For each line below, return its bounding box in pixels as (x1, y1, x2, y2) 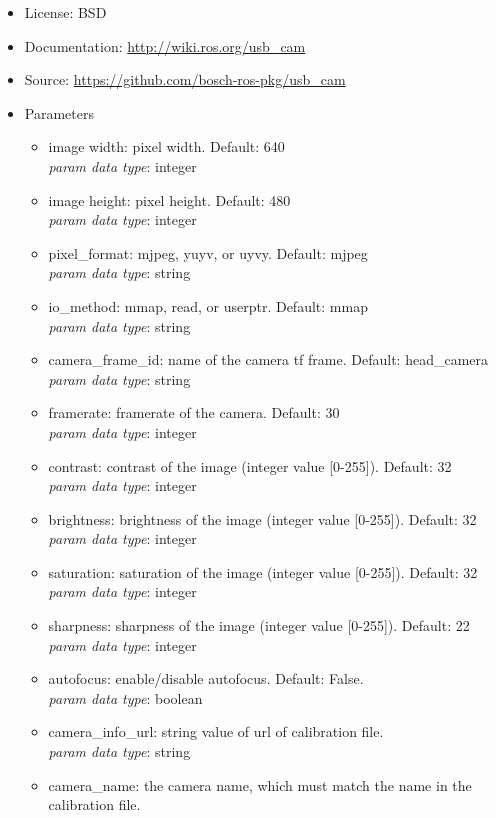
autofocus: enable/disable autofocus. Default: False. (48, 668, 364, 689)
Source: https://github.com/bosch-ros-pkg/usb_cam (24, 69, 346, 90)
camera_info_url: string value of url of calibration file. (48, 721, 384, 742)
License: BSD (24, 2, 107, 22)
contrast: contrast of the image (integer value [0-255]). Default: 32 (48, 455, 452, 476)
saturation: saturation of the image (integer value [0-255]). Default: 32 (48, 561, 478, 582)
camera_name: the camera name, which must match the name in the (48, 774, 472, 795)
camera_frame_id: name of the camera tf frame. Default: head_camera (48, 349, 489, 370)
